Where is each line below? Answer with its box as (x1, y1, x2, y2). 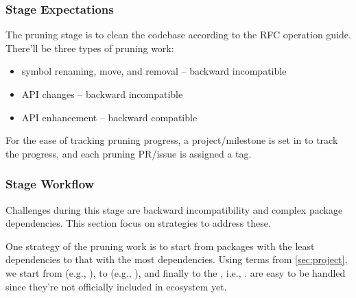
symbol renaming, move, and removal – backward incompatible (21, 64, 287, 78)
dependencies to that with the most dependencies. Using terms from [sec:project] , (5, 252, 348, 266)
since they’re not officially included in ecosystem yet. (5, 279, 227, 293)
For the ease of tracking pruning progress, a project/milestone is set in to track (5, 133, 338, 147)
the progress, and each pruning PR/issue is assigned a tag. (5, 146, 252, 160)
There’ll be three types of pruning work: (5, 40, 174, 55)
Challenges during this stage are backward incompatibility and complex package (5, 202, 343, 216)
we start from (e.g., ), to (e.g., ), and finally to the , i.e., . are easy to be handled (5, 265, 346, 280)
